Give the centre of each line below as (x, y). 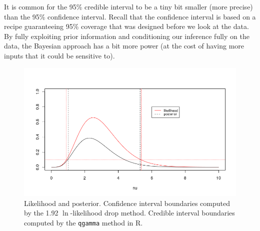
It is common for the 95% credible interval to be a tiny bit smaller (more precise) (128, 6)
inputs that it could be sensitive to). (59, 55)
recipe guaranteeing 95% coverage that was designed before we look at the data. (126, 26)
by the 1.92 (41, 213)
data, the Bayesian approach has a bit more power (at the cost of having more (124, 46)
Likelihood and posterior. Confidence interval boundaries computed (127, 203)
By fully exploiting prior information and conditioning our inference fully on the (127, 36)
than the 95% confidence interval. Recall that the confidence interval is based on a (130, 16)
